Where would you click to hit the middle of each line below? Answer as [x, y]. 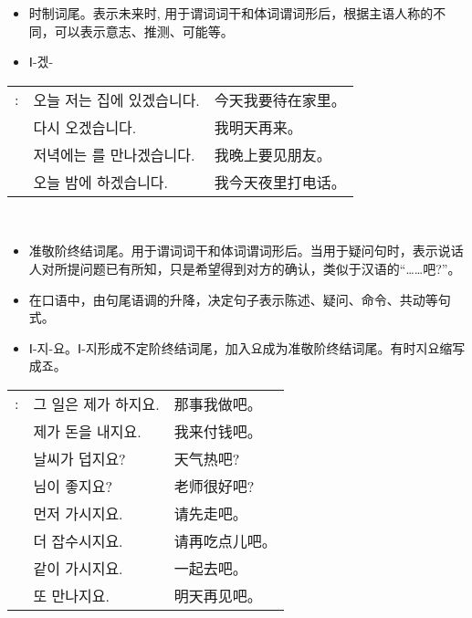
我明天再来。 [258, 127]
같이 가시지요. [78, 568]
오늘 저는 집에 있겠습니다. [116, 100]
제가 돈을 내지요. [87, 431]
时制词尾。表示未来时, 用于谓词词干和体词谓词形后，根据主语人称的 [231, 13]
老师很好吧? [214, 486]
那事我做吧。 [218, 403]
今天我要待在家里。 [280, 100]
